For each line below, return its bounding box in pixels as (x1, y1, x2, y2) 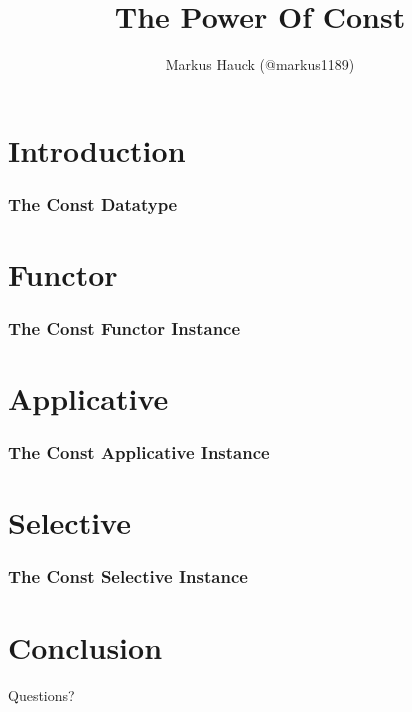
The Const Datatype (8, 191, 178, 216)
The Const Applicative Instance (8, 440, 270, 465)
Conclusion (8, 626, 163, 667)
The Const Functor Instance (8, 316, 241, 341)
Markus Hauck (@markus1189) (165, 54, 355, 75)
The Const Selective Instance (8, 564, 248, 589)
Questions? (8, 684, 75, 705)
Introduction (8, 129, 186, 170)
